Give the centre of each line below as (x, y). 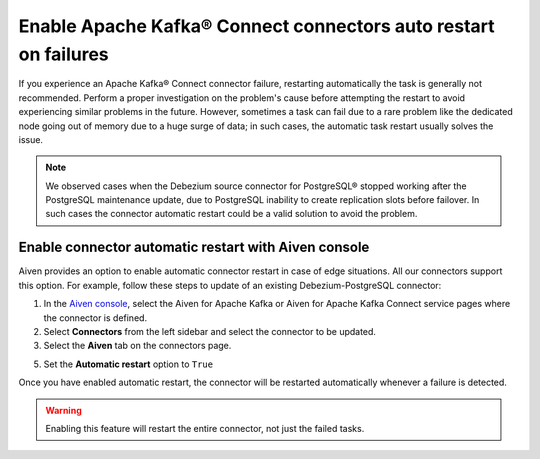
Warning (63, 410)
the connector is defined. (95, 317)
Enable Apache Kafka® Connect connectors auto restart (256, 26)
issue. (31, 139)
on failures (63, 54)
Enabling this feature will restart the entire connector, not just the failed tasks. (205, 428)
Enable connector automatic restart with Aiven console (194, 247)
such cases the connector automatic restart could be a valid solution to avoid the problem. (231, 214)
